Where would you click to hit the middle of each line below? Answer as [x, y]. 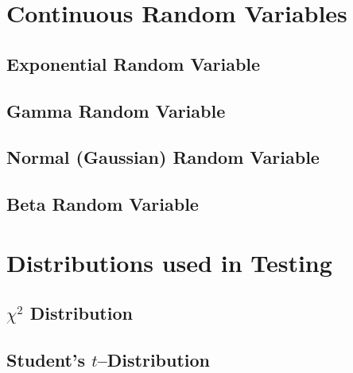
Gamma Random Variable [116, 110]
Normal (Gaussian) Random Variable [163, 157]
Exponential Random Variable [134, 63]
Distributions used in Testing [169, 262]
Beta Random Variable [103, 204]
